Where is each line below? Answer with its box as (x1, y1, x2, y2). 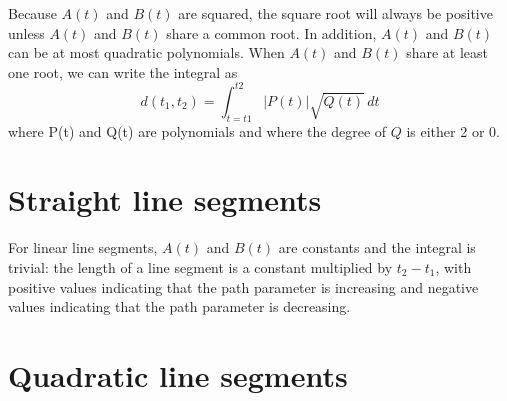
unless (8, 22, 45, 43)
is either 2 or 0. (406, 120, 500, 141)
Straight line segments (8, 179, 322, 220)
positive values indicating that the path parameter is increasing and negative (8, 276, 479, 297)
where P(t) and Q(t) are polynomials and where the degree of (8, 120, 387, 141)
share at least (406, 42, 488, 63)
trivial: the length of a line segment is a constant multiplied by (8, 256, 393, 277)
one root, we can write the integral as (8, 61, 238, 82)
